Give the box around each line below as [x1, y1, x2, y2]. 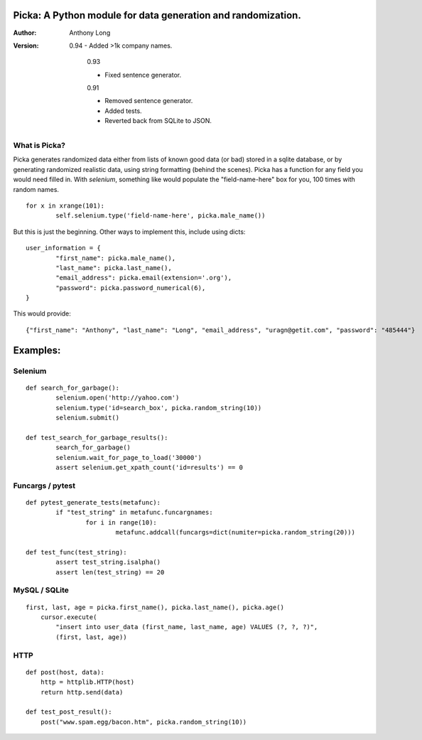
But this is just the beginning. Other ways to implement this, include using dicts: [13, 227, 246, 236]
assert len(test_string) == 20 [55, 568, 165, 576]
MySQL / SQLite [13, 585, 69, 595]
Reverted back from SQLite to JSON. [104, 117, 212, 125]
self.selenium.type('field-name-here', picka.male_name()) [55, 212, 266, 220]
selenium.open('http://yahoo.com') [55, 394, 180, 402]
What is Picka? [13, 141, 65, 151]
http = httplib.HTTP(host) [40, 678, 135, 686]
